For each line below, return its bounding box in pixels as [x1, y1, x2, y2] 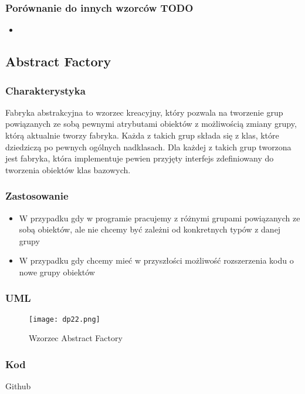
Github [5, 380, 31, 392]
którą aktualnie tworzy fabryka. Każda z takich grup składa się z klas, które [5, 129, 279, 141]
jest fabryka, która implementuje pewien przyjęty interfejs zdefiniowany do [5, 152, 274, 164]
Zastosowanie [5, 188, 69, 203]
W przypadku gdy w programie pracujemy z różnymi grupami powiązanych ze [19, 211, 300, 224]
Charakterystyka [5, 83, 86, 97]
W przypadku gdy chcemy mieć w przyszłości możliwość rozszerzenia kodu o [19, 254, 294, 267]
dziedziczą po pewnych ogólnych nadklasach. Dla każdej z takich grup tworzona [5, 140, 292, 153]
